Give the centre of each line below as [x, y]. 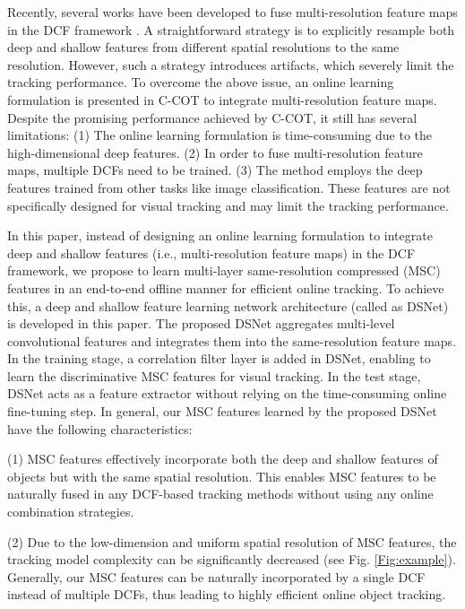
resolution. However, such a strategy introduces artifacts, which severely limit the [231, 64]
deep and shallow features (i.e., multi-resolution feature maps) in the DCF [211, 252]
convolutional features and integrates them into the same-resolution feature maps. [232, 340]
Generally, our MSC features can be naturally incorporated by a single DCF [216, 576]
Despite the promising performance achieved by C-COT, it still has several [212, 117]
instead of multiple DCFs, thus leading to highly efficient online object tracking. [227, 594]
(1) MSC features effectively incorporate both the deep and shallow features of [223, 459]
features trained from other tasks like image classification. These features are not [229, 187]
